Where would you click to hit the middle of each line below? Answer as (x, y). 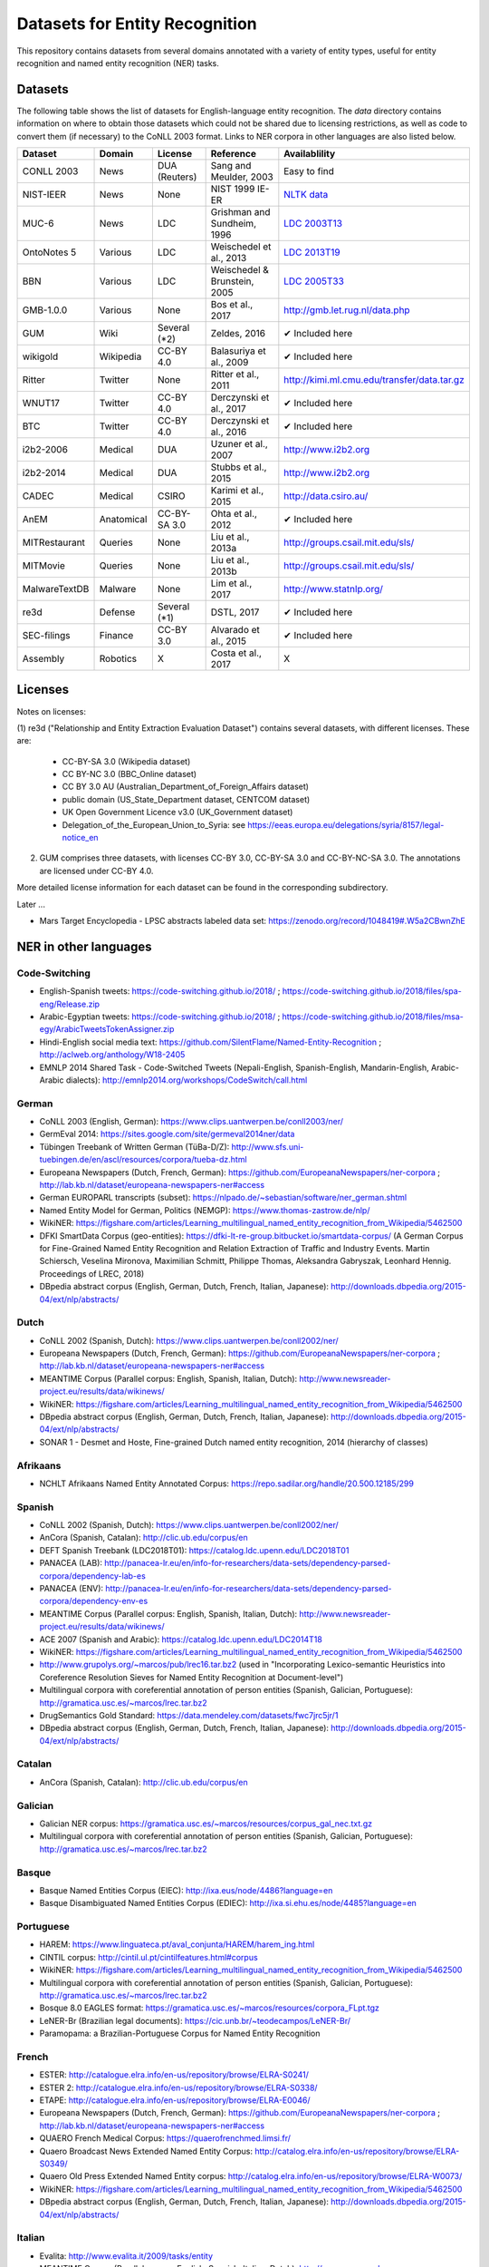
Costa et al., (236, 653)
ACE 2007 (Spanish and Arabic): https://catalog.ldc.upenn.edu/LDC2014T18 (181, 1639)
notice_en (80, 838)
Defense (117, 612)
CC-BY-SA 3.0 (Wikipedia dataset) (126, 761)
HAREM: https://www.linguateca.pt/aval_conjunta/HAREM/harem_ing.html (177, 1944)
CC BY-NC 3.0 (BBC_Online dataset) (129, 774)
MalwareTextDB (56, 589)
